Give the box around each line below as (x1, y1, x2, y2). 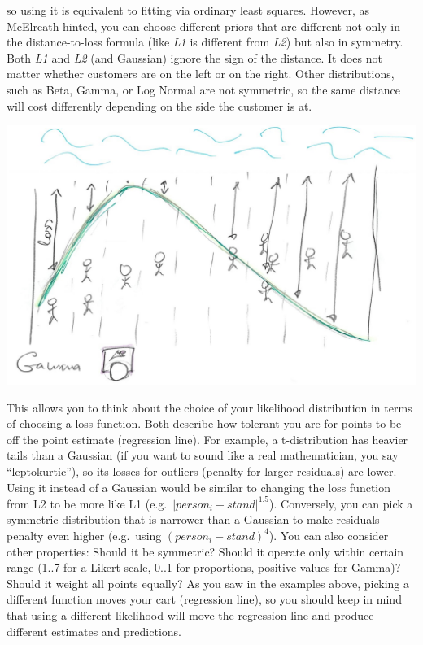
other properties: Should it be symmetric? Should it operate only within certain (7, 543, 404, 560)
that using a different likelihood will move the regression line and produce (7, 606, 374, 623)
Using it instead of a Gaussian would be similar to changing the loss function (7, 478, 391, 495)
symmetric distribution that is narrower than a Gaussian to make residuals (7, 511, 380, 528)
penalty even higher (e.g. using (7, 526, 162, 543)
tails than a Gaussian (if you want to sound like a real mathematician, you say (7, 447, 399, 464)
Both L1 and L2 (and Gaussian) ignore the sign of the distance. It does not (7, 49, 382, 66)
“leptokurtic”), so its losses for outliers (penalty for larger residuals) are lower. (7, 463, 397, 480)
